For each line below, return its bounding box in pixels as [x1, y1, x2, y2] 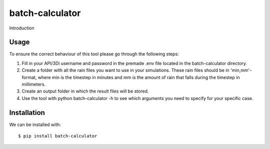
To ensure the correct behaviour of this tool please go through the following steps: [9, 51, 179, 57]
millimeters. [21, 81, 46, 87]
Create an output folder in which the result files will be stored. [21, 88, 149, 94]
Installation [9, 108, 45, 117]
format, [21, 74, 37, 80]
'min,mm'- [230, 67, 252, 73]
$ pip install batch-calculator [18, 133, 97, 139]
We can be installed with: [9, 121, 61, 127]
